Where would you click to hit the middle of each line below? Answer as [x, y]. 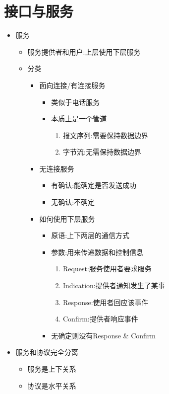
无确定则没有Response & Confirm [103, 335]
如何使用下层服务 [67, 218]
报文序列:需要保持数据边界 [105, 135]
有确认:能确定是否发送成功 [94, 185]
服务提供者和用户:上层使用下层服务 [84, 51]
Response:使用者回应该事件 [106, 302]
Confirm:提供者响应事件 [100, 319]
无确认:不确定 [73, 202]
